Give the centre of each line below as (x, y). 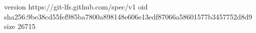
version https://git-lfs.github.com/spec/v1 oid (76, 6)
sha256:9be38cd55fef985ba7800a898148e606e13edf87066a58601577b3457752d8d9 (128, 16)
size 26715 (20, 26)
